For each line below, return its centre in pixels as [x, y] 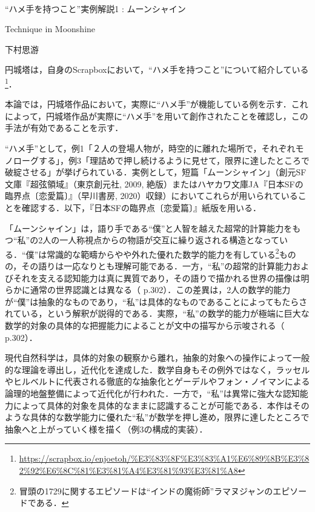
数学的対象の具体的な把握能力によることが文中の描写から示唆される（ [145, 325]
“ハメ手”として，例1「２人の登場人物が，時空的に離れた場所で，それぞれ [150, 148]
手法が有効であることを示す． [64, 128]
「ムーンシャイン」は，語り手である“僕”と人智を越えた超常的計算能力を [149, 228]
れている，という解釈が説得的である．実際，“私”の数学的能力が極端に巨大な [157, 313]
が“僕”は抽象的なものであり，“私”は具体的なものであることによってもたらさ [156, 301]
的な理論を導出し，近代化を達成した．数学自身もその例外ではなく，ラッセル [157, 369]
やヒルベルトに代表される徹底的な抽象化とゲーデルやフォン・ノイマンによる [157, 381]
